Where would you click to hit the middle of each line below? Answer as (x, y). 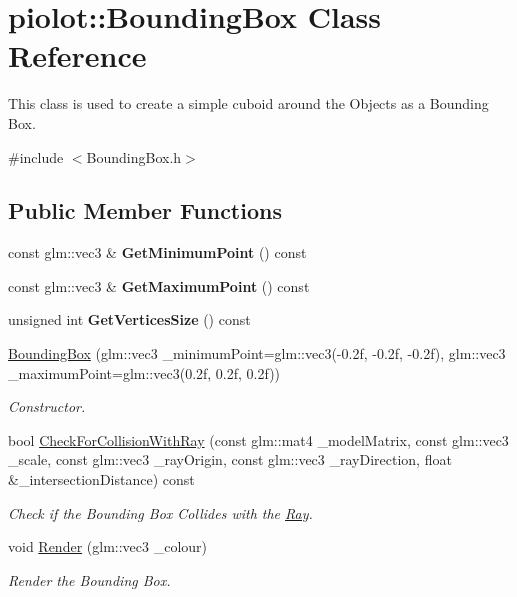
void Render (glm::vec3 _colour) (108, 546)
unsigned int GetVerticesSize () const (129, 319)
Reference (77, 55)
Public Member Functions (145, 210)
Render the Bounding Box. (89, 579)
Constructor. (47, 406)
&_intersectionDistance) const (101, 479)
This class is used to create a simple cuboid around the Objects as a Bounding (248, 103)
